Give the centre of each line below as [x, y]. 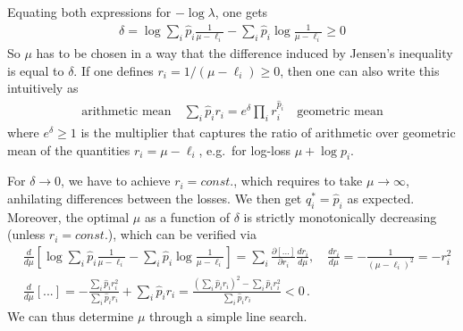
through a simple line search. [228, 315]
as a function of [187, 216]
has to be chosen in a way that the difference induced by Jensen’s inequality [244, 52]
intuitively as [43, 88]
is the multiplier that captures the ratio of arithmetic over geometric [268, 132]
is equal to [36, 70]
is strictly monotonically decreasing [340, 216]
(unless [26, 234]
